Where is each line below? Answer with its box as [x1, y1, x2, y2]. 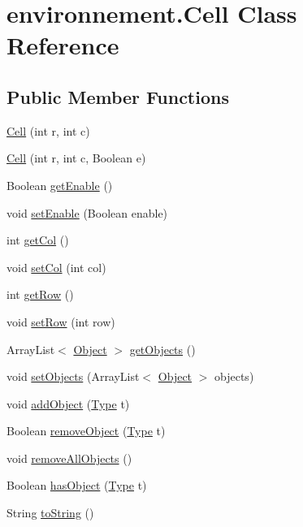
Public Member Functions [6, 84, 229, 109]
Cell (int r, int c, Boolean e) [6, 149, 146, 166]
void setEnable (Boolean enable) [6, 204, 168, 221]
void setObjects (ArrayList [6, 368, 140, 385]
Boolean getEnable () [6, 176, 113, 193]
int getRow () [6, 286, 74, 303]
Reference [6, 28, 119, 62]
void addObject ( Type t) [6, 395, 130, 412]
